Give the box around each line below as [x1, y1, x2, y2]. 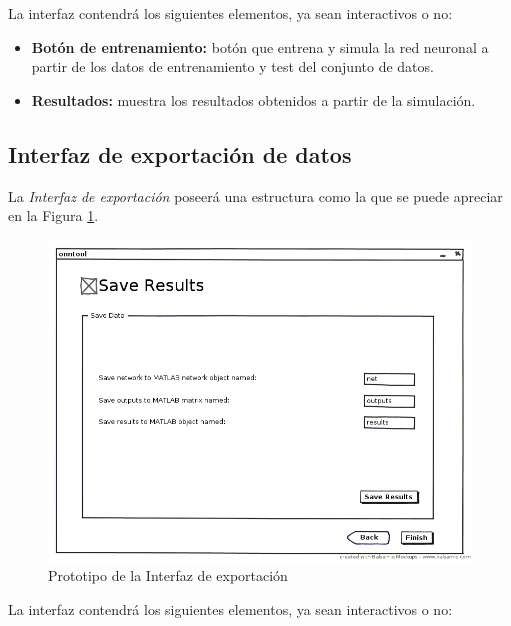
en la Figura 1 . [8, 205, 99, 226]
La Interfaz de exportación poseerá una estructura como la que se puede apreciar [8, 185, 503, 206]
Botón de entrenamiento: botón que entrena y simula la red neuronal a [31, 36, 489, 57]
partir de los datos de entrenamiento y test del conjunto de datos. [31, 56, 434, 77]
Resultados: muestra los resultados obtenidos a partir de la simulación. [31, 89, 476, 110]
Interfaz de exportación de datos [8, 138, 352, 169]
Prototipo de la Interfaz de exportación [48, 565, 288, 586]
